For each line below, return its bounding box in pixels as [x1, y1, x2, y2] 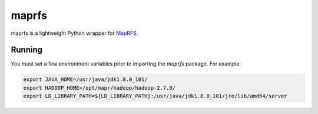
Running [11, 45, 43, 55]
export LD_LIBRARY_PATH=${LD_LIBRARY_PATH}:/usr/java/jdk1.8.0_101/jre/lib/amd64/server [23, 93, 288, 100]
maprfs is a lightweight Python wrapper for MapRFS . [11, 30, 138, 37]
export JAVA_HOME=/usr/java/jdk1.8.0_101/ [23, 76, 148, 83]
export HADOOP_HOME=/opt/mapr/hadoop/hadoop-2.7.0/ [23, 84, 176, 91]
